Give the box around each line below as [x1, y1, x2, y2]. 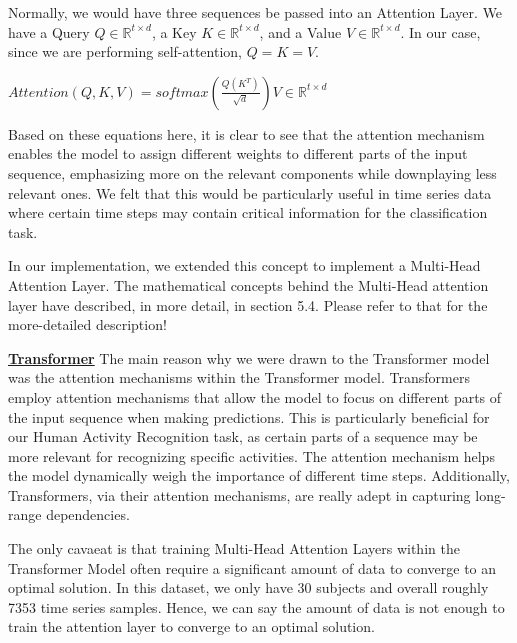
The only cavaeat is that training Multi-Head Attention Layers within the [8, 538, 460, 559]
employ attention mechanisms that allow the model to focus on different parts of [8, 386, 502, 407]
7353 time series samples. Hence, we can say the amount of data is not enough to [8, 596, 505, 617]
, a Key [151, 21, 197, 42]
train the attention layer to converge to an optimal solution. [8, 616, 375, 637]
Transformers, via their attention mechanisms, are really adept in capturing [8, 484, 471, 505]
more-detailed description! [8, 314, 167, 335]
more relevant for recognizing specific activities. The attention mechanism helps [8, 445, 495, 466]
